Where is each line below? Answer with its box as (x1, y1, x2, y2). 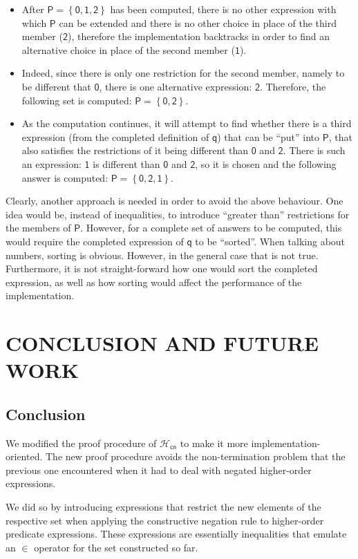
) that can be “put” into (217, 129, 320, 144)
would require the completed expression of (6, 234, 184, 248)
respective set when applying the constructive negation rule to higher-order (6, 513, 324, 527)
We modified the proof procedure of (6, 435, 157, 450)
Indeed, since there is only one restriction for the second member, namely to (21, 66, 345, 80)
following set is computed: (21, 93, 132, 107)
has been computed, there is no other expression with (110, 2, 337, 16)
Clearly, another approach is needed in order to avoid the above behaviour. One (6, 193, 343, 208)
